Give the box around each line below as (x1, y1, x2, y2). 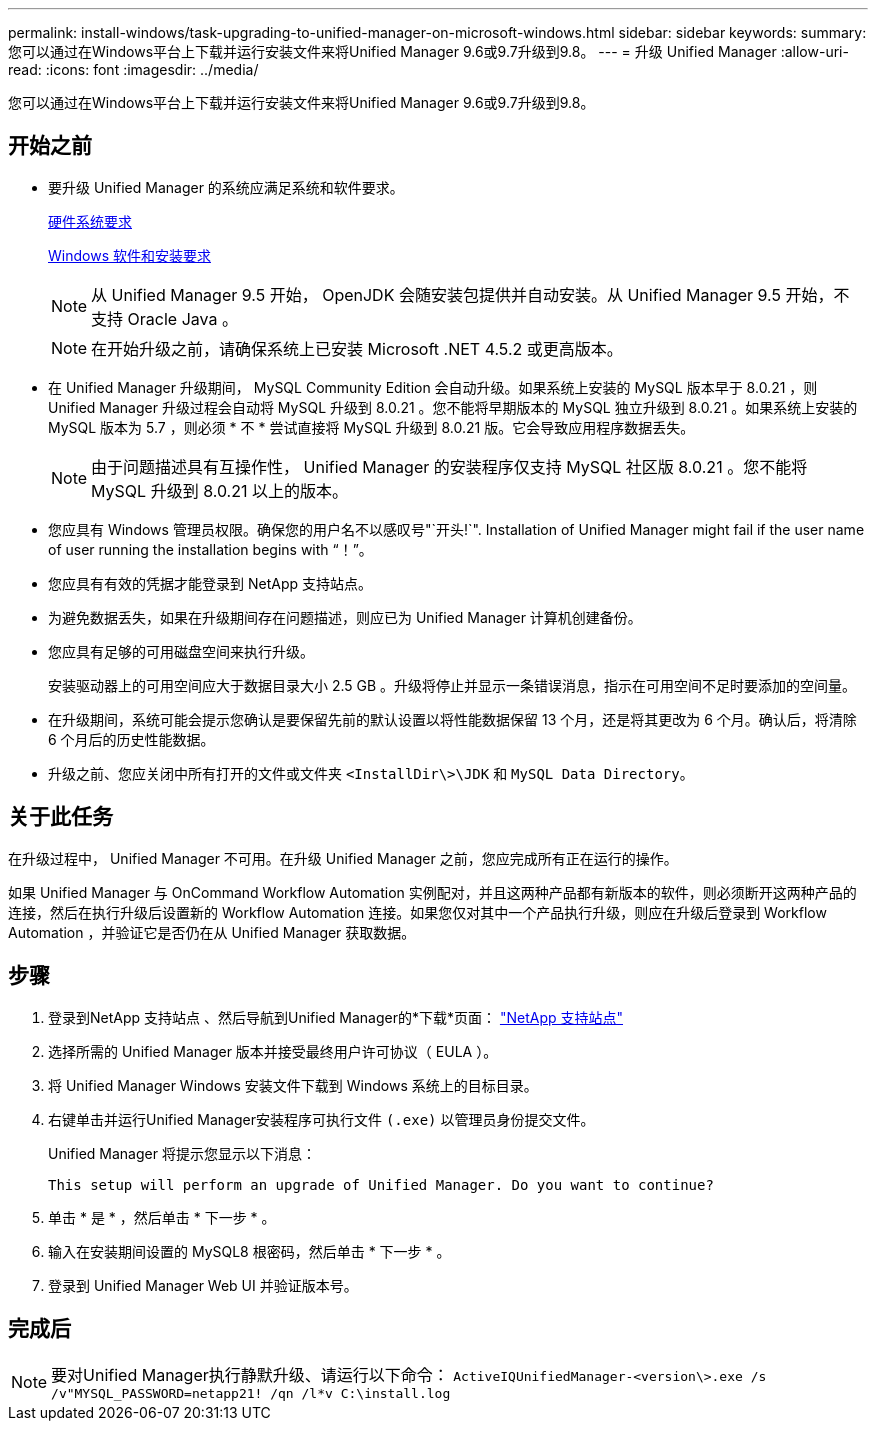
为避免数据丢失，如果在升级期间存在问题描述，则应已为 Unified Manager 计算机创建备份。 (48, 608, 642, 626)
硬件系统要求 (48, 212, 132, 230)
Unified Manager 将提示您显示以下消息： (48, 1144, 316, 1162)
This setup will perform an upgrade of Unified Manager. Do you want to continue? (48, 1176, 714, 1193)
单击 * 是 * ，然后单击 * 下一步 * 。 (48, 1208, 276, 1226)
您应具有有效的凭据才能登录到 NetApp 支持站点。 (48, 574, 372, 592)
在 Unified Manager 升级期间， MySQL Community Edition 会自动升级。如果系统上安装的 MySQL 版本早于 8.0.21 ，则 (48, 378, 818, 396)
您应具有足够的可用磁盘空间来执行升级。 (48, 642, 314, 660)
